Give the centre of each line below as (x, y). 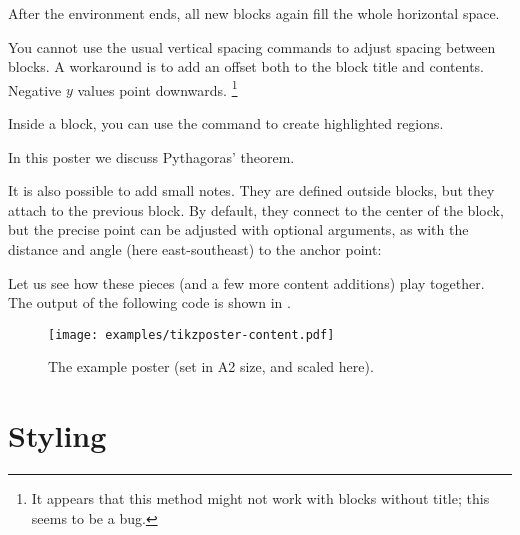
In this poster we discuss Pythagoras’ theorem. (151, 156)
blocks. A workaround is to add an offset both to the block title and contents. (246, 66)
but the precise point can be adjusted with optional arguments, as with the (238, 229)
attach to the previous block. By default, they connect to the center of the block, (256, 209)
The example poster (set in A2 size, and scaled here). (211, 366)
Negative (35, 89)
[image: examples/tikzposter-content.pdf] (191, 334)
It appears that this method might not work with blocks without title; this (260, 498)
